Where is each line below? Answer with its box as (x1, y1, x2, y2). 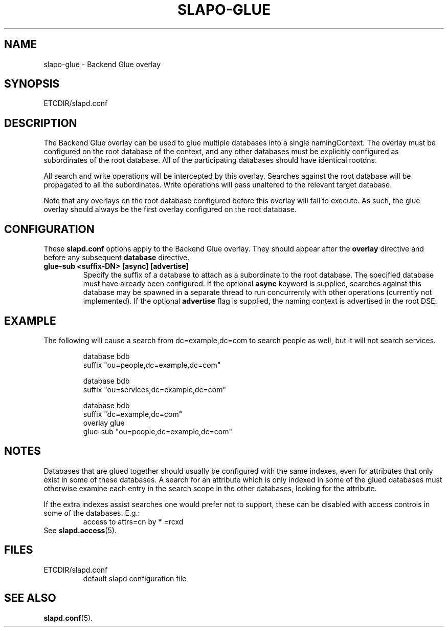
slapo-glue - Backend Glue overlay (43, 59, 161, 69)
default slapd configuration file (83, 574, 187, 583)
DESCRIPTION (4, 116, 77, 130)
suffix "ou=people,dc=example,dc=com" (83, 360, 221, 369)
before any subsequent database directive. (43, 253, 190, 262)
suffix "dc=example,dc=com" (83, 409, 183, 418)
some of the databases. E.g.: (43, 508, 140, 517)
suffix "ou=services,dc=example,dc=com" (83, 385, 227, 394)
